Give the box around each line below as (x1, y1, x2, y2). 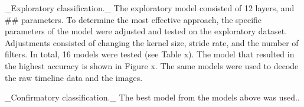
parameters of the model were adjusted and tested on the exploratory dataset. (5, 25, 287, 37)
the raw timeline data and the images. (5, 71, 143, 83)
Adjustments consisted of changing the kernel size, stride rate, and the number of (5, 36, 299, 48)
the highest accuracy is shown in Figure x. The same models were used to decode (5, 59, 299, 72)
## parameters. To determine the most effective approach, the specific (5, 13, 262, 25)
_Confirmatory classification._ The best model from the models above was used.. (5, 91, 300, 103)
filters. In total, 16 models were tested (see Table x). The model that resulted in (5, 48, 295, 60)
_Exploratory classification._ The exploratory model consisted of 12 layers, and (5, 2, 295, 14)
